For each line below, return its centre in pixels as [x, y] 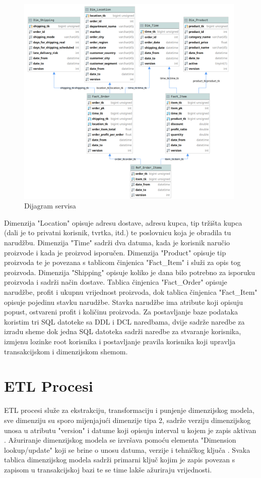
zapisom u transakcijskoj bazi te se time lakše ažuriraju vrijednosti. [108, 469]
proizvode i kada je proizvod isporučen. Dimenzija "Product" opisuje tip [115, 252]
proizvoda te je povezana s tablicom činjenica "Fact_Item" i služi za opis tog [122, 262]
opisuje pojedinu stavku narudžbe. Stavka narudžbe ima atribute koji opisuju [124, 302]
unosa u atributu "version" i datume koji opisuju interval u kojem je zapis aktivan [130, 430]
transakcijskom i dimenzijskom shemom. [66, 351]
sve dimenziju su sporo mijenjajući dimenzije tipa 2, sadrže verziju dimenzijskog [127, 420]
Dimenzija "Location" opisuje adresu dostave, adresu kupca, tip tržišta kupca [123, 222]
